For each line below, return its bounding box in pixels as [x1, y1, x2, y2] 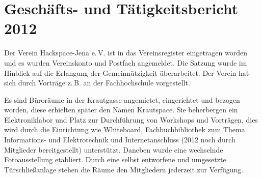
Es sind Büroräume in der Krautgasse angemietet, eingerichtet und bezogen [4, 94, 240, 105]
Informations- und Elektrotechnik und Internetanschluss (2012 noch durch [4, 134, 235, 145]
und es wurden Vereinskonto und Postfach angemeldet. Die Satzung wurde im [4, 57, 247, 68]
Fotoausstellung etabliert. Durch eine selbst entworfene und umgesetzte [4, 154, 226, 165]
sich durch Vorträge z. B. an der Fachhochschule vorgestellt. [4, 77, 190, 88]
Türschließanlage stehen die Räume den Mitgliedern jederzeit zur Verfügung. [4, 164, 244, 174]
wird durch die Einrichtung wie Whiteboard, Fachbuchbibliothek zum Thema [4, 124, 245, 135]
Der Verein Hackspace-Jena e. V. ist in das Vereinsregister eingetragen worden [4, 47, 248, 58]
